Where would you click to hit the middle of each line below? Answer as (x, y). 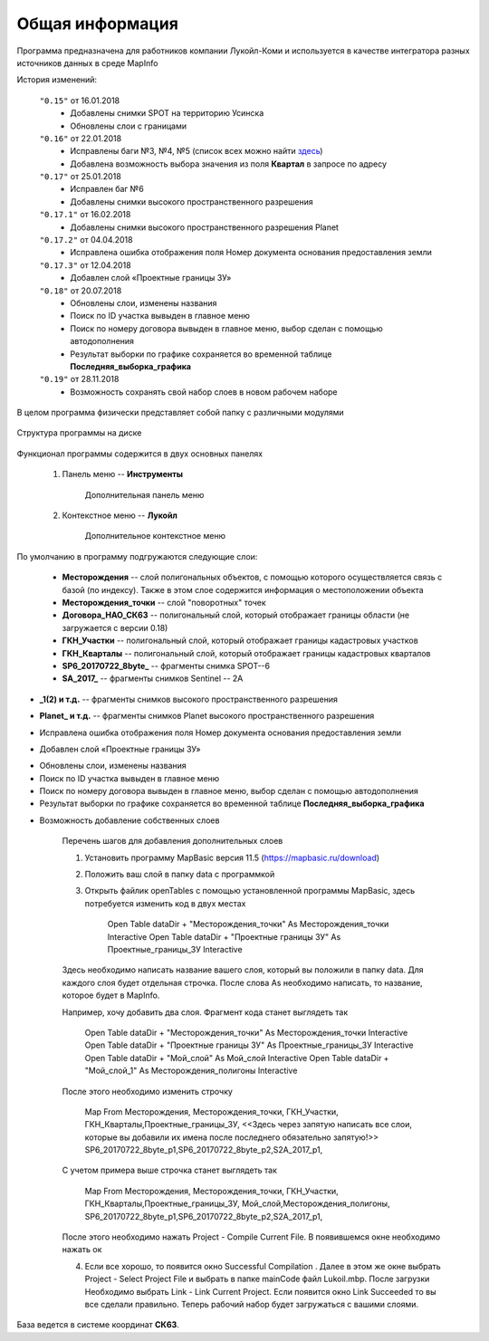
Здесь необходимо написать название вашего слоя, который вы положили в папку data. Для (243, 970)
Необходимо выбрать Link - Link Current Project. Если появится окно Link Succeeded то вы (260, 1291)
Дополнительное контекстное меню (155, 536)
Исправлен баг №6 (107, 189)
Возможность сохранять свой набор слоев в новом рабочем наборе (204, 392)
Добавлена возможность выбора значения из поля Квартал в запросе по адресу (229, 164)
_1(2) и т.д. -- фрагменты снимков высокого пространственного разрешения (189, 699)
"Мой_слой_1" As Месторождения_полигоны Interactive (191, 1071)
